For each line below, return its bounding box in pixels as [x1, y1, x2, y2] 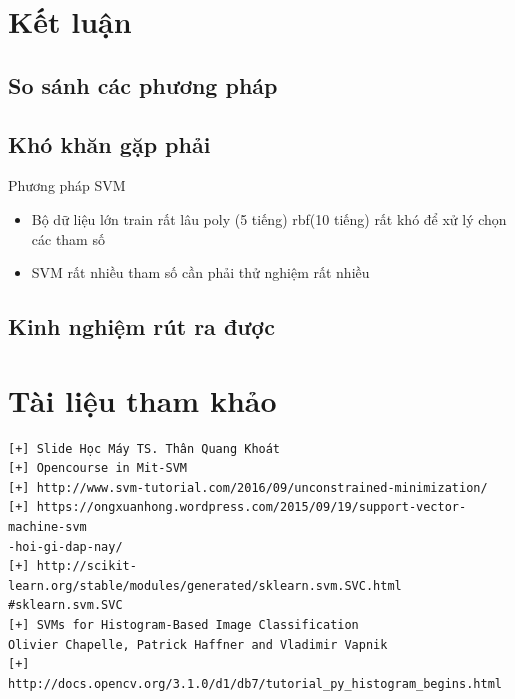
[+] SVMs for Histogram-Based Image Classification [8, 617, 359, 632]
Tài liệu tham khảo [8, 379, 277, 420]
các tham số [31, 228, 105, 249]
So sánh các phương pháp [8, 69, 278, 100]
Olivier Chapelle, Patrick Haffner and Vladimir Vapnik [8, 637, 388, 652]
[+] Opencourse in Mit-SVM [8, 461, 187, 476]
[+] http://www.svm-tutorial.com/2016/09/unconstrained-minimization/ [8, 480, 488, 495]
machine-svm [8, 520, 87, 535]
